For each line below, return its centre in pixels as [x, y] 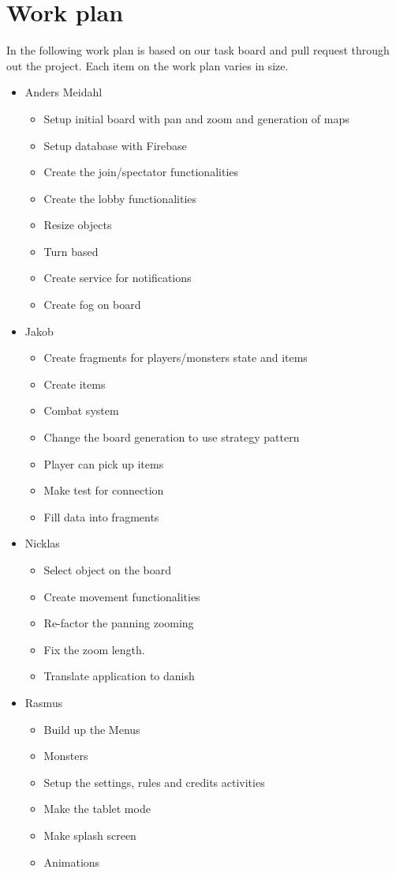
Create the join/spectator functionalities [141, 172]
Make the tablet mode [97, 809]
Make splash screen [90, 835]
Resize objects [78, 225]
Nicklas [42, 543]
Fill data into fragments [101, 516]
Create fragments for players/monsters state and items [176, 357]
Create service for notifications [118, 278]
